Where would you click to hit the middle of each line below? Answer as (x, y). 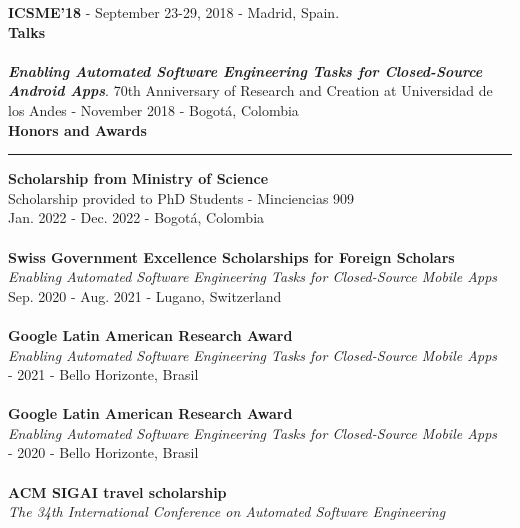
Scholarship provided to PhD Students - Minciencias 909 (181, 197)
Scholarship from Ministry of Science (138, 178)
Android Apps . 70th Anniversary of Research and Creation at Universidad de (250, 90)
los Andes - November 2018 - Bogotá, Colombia (153, 109)
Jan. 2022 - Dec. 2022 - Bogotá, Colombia (136, 217)
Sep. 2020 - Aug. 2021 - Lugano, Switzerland (145, 295)
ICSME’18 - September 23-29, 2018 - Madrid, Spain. (174, 12)
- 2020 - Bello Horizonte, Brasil (103, 452)
